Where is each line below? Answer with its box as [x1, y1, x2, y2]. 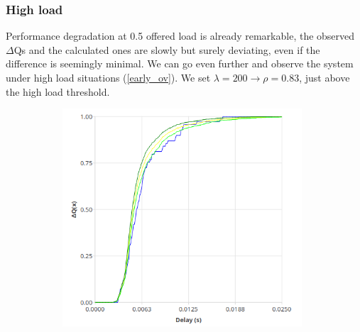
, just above [299, 70, 350, 84]
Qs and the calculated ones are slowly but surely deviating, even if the [13, 42, 320, 57]
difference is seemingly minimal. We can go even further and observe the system [6, 56, 354, 71]
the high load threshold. [6, 84, 110, 99]
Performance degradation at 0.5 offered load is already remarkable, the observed [6, 28, 355, 43]
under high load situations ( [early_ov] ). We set [6, 70, 211, 84]
